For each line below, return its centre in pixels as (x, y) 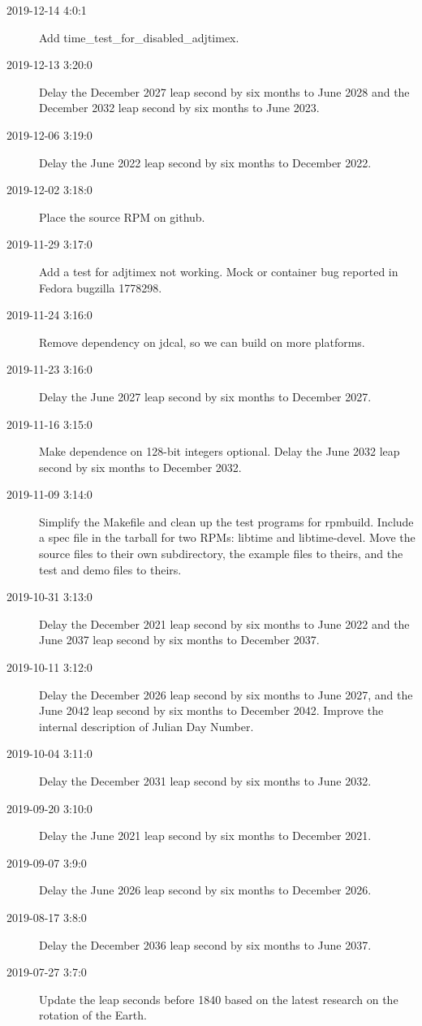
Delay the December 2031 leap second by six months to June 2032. (205, 781)
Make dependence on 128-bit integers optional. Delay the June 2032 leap (220, 451)
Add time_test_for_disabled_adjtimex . (139, 37)
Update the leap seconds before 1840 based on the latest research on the (219, 999)
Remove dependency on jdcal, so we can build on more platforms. (202, 342)
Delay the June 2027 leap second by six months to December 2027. (205, 396)
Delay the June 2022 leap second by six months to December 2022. (205, 162)
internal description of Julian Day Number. (146, 726)
